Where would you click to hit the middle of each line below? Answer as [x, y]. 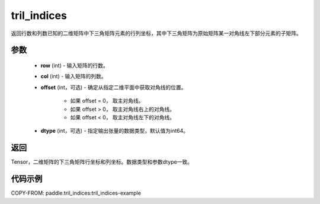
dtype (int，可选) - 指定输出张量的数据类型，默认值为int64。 [115, 131]
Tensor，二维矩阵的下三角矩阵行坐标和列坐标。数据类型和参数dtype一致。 [102, 162]
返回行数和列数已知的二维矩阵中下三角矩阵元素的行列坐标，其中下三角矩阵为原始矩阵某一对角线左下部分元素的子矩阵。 [156, 33]
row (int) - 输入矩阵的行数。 [75, 65]
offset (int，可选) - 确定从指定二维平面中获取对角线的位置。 [113, 87]
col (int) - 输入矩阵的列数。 [73, 76]
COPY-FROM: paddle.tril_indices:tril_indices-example [76, 193]
